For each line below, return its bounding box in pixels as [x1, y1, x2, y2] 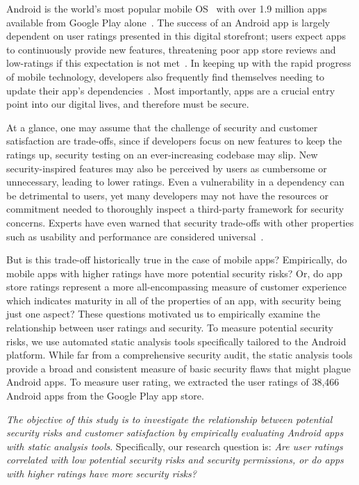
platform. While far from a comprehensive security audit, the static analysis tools [6, 347, 353, 362]
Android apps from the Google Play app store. [6, 388, 204, 403]
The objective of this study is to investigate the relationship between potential [6, 411, 333, 426]
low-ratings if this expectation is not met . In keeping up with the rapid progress [6, 56, 351, 70]
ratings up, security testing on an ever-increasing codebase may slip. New [6, 147, 318, 161]
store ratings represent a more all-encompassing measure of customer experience [6, 279, 347, 294]
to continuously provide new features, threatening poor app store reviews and [6, 42, 336, 56]
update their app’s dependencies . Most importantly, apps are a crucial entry [6, 83, 335, 97]
